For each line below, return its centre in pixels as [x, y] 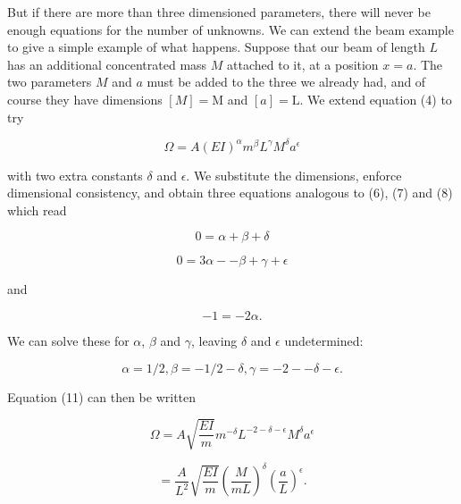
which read [37, 210]
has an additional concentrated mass [107, 64]
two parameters [50, 82]
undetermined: [324, 341]
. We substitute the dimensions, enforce [294, 175]
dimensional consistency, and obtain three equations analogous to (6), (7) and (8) [230, 193]
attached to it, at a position [303, 64]
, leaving [214, 341]
